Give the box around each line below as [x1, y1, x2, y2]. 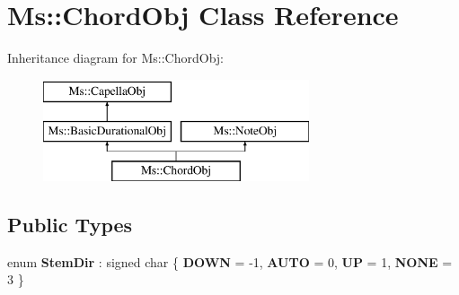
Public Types [7, 211, 133, 239]
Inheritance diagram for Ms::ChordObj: [7, 48, 225, 67]
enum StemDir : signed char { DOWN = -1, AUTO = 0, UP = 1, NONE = [7, 252, 453, 271]
